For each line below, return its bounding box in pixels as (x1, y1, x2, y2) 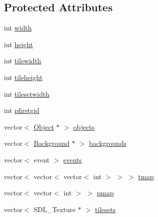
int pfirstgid (4, 105, 40, 115)
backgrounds (89, 138, 127, 148)
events (63, 154, 82, 164)
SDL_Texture (33, 204, 76, 214)
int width (4, 23, 32, 33)
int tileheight (4, 72, 43, 82)
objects (73, 121, 95, 132)
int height (4, 39, 33, 49)
